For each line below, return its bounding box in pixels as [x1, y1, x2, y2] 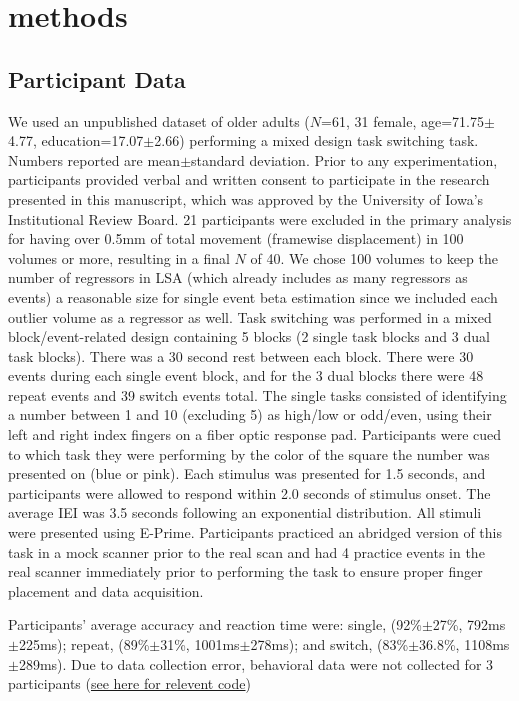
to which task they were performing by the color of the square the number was [8, 443, 490, 464]
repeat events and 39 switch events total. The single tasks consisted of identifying [8, 384, 507, 405]
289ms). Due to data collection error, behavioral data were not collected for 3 [18, 653, 494, 674]
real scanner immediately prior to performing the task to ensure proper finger [8, 561, 483, 582]
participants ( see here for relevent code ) [8, 673, 251, 694]
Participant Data [8, 63, 186, 94]
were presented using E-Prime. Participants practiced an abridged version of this [8, 522, 502, 543]
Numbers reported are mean [8, 149, 181, 170]
